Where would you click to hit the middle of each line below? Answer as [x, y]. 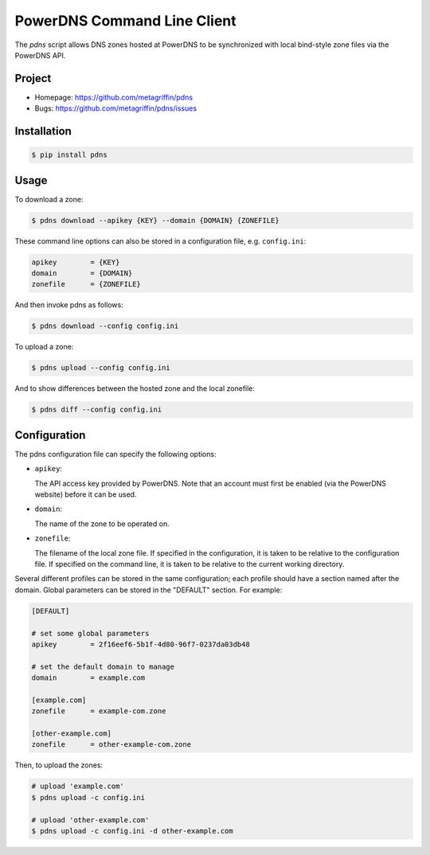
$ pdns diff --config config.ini [97, 410]
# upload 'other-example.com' [90, 820]
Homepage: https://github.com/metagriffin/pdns [114, 97]
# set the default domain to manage [103, 666]
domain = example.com [88, 678]
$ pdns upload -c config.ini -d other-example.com [133, 831]
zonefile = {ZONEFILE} [86, 284]
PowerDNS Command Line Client [125, 21]
